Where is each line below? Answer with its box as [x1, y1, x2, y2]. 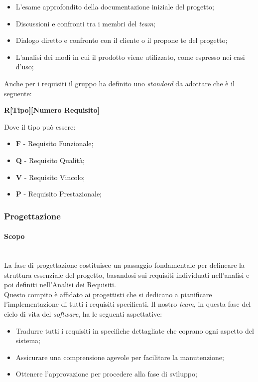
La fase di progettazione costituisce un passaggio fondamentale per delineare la [4, 259, 245, 270]
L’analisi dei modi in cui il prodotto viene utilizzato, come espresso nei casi [15, 51, 245, 62]
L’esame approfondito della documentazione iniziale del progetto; [15, 1, 214, 11]
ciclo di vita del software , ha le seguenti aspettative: [4, 308, 162, 319]
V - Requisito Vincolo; [15, 172, 85, 182]
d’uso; [15, 61, 34, 72]
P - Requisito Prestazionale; [15, 189, 102, 199]
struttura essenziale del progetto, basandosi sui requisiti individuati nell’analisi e [4, 269, 250, 280]
